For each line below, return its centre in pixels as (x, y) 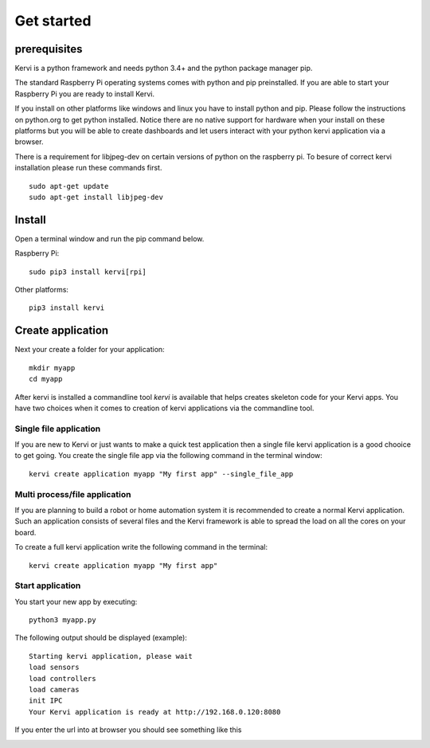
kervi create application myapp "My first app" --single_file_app (161, 474)
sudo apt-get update (69, 186)
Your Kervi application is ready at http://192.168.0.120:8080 (155, 712)
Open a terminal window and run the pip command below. (109, 238)
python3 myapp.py (63, 620)
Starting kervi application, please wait (111, 656)
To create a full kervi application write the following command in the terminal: (141, 547)
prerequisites (49, 49)
